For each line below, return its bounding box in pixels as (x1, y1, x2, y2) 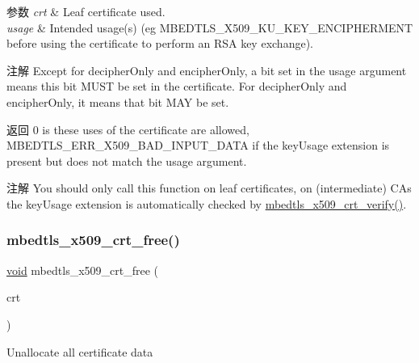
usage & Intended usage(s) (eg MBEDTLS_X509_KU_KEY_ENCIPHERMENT (6, 19, 413, 36)
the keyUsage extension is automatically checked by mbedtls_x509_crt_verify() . (6, 195, 407, 212)
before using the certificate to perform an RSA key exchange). (6, 35, 313, 52)
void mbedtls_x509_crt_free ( (6, 261, 159, 278)
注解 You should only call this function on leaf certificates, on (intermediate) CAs (6, 179, 412, 196)
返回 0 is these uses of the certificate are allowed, (6, 120, 249, 137)
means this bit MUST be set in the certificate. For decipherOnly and (6, 78, 347, 95)
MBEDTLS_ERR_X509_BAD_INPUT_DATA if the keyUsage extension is (6, 137, 390, 154)
